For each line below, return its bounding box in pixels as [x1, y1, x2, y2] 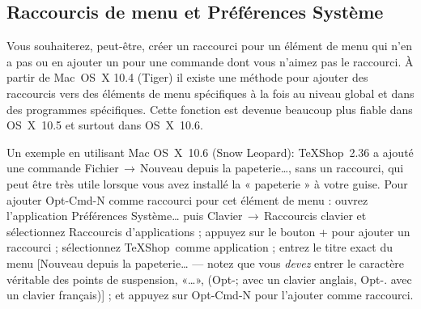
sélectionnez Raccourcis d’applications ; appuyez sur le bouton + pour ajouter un [6, 222, 410, 239]
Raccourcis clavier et [263, 207, 367, 224]
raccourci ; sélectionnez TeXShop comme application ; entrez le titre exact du [6, 239, 393, 256]
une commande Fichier [6, 159, 119, 176]
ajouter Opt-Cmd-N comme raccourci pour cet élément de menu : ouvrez [6, 191, 368, 208]
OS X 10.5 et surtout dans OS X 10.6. [6, 116, 203, 133]
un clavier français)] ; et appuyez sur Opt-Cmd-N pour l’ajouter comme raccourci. [6, 286, 414, 303]
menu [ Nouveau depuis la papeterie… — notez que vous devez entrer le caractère [6, 254, 405, 271]
